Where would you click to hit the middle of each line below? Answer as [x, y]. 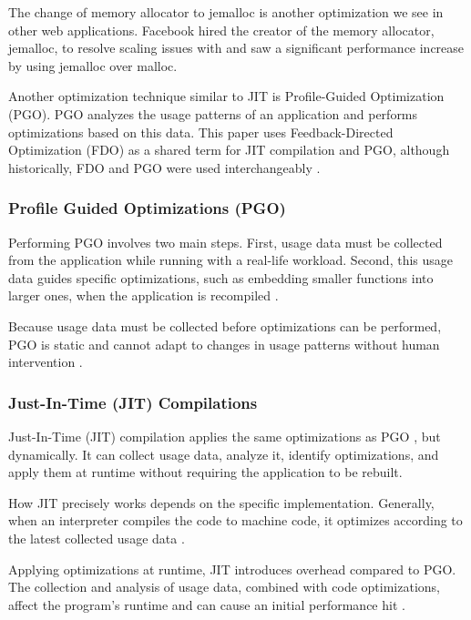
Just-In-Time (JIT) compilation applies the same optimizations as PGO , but [225, 436]
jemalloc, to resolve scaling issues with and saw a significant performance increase [236, 48]
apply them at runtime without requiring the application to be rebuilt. [205, 472]
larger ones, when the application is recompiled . [143, 295]
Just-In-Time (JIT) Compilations [133, 402]
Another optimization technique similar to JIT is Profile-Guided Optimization [226, 96]
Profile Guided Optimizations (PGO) [147, 208]
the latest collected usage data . [97, 538]
